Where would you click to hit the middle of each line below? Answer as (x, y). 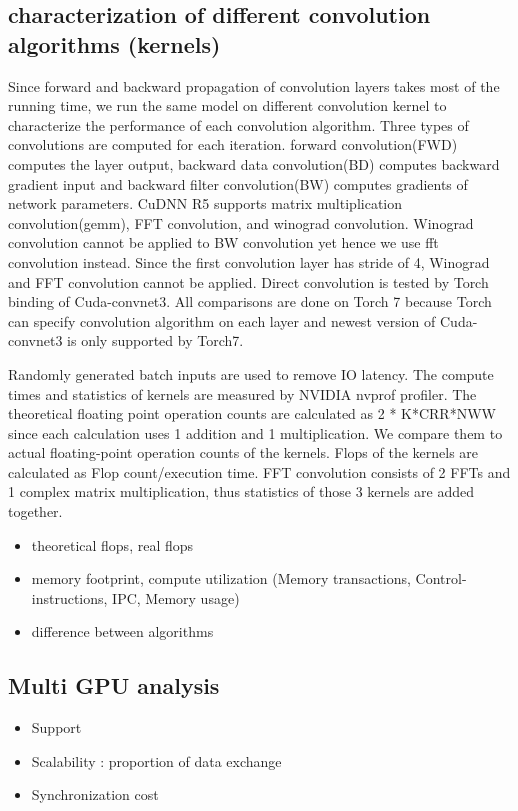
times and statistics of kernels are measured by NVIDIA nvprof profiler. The (242, 393)
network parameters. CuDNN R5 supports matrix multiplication (205, 203)
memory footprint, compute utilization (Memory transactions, (221, 578)
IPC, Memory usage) (176, 597)
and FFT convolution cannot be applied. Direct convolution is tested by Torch (248, 281)
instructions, (69, 597)
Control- (441, 578)
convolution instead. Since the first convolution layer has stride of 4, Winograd (249, 261)
